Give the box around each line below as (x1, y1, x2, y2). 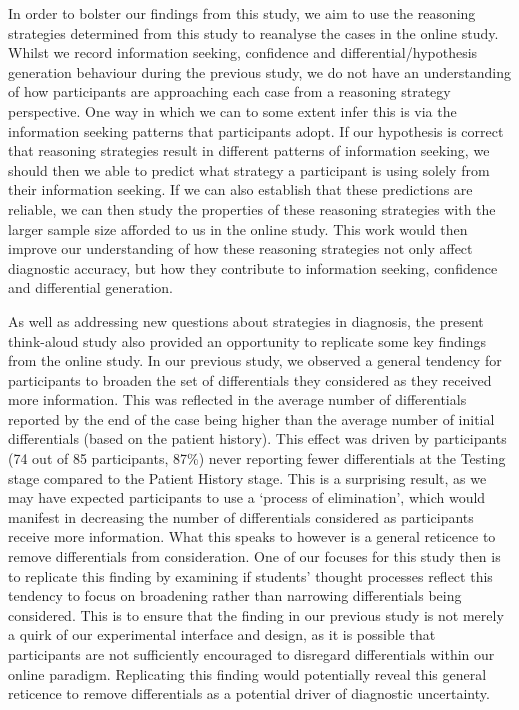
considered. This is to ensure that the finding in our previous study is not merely (8, 604, 504, 625)
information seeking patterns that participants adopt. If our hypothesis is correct (8, 120, 504, 141)
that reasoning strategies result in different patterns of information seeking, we (8, 140, 490, 161)
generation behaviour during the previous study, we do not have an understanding (8, 61, 511, 82)
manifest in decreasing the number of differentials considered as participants (8, 506, 474, 527)
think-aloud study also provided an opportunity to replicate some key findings (8, 330, 487, 351)
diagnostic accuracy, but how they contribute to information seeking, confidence (8, 257, 498, 278)
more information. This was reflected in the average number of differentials (8, 389, 467, 410)
